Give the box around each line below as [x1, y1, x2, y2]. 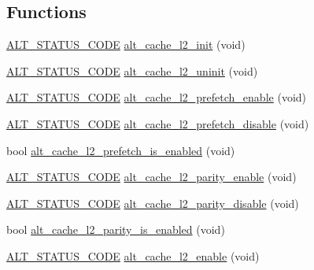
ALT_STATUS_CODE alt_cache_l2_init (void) [6, 36, 246, 53]
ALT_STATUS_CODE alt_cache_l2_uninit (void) [6, 62, 258, 79]
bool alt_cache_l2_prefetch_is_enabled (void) [6, 142, 235, 158]
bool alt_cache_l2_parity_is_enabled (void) [6, 221, 225, 238]
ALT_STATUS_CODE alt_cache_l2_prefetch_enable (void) [6, 89, 307, 105]
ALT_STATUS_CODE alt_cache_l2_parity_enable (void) [6, 168, 297, 185]
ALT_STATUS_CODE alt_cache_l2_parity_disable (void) [6, 194, 299, 211]
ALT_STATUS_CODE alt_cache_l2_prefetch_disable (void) [6, 115, 309, 131]
